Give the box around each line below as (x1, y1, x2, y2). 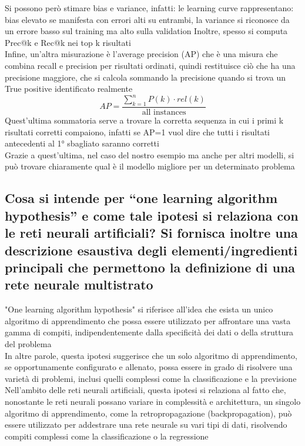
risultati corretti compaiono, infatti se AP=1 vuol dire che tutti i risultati (5, 125, 270, 138)
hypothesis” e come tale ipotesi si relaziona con (5, 206, 299, 224)
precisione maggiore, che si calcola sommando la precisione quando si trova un (5, 71, 286, 83)
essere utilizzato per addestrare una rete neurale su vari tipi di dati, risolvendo (5, 418, 287, 431)
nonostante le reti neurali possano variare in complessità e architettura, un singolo (5, 395, 301, 407)
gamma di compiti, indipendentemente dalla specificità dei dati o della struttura (5, 326, 294, 338)
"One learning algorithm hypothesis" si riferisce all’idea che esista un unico (5, 303, 273, 315)
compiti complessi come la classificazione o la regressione (5, 430, 209, 442)
